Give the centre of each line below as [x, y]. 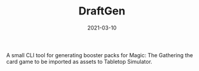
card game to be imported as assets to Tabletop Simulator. [79, 61]
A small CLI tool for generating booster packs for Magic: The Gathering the [100, 55]
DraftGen [102, 11]
